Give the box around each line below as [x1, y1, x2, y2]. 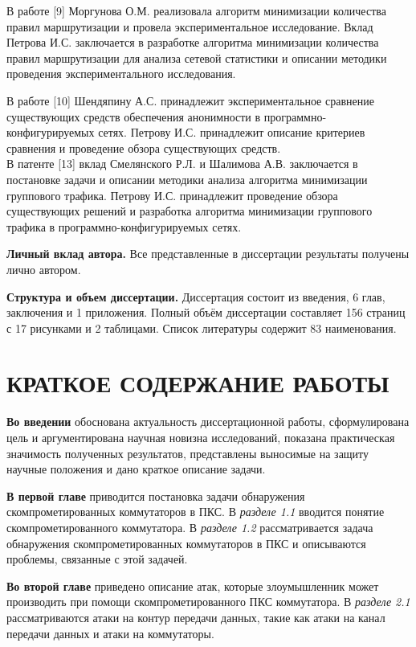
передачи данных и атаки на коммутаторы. [6, 624, 214, 641]
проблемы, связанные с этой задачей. [6, 551, 188, 567]
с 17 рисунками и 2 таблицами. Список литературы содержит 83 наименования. [6, 319, 397, 336]
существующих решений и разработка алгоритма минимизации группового [6, 203, 373, 219]
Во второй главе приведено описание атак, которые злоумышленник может [6, 577, 379, 594]
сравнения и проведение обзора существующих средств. [6, 139, 281, 156]
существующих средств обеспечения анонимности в [6, 108, 261, 125]
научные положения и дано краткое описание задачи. [6, 461, 266, 477]
